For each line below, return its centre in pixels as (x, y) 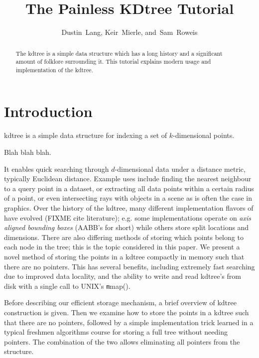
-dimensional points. (204, 135)
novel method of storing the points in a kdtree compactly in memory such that (124, 256)
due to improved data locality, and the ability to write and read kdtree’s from (123, 276)
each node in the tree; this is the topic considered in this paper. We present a (122, 247)
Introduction (48, 111)
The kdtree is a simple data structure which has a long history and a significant (119, 53)
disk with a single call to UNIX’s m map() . (67, 286)
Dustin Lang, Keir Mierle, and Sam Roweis (129, 32)
